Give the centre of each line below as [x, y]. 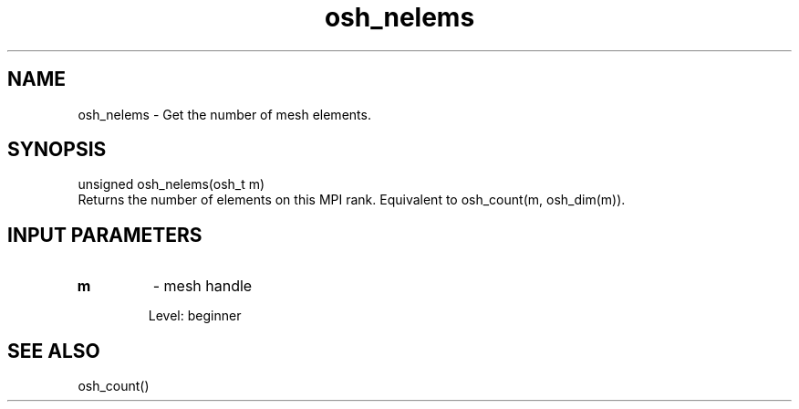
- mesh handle [202, 286]
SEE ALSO [54, 351]
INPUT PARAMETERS [105, 235]
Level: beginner [195, 316]
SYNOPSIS [57, 150]
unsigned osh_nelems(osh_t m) [171, 184]
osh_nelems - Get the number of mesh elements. [224, 114]
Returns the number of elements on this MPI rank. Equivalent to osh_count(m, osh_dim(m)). [352, 200]
